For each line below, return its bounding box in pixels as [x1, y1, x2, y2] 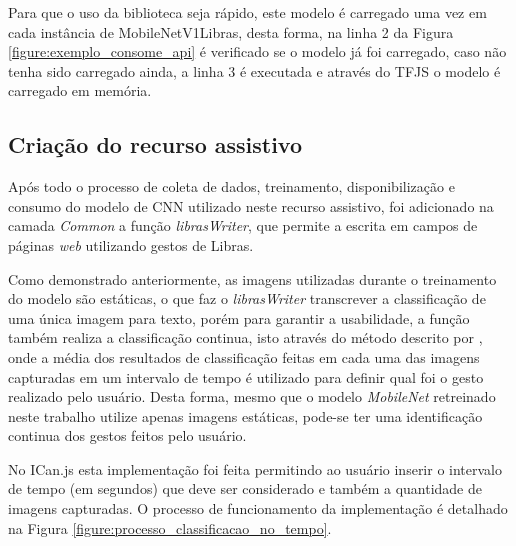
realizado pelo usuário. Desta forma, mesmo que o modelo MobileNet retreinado [8, 386, 496, 407]
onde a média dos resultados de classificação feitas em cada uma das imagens [8, 346, 480, 367]
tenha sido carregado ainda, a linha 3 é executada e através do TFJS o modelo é [8, 60, 501, 81]
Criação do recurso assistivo [8, 129, 303, 160]
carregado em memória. [8, 80, 152, 101]
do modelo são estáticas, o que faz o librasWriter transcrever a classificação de [8, 288, 486, 309]
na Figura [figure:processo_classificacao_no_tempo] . [8, 517, 332, 538]
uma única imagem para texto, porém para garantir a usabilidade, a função [8, 307, 470, 328]
